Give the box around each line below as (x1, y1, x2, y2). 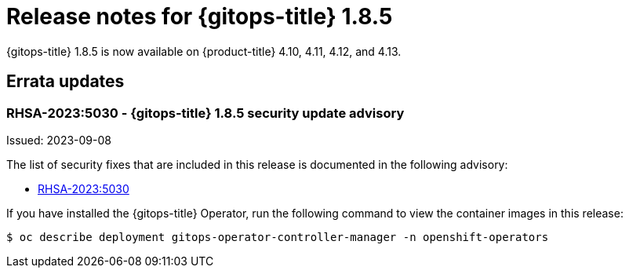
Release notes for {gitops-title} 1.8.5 (6, 3, 393, 30)
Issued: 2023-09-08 (6, 133, 111, 147)
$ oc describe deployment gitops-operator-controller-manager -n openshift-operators (6, 230, 549, 243)
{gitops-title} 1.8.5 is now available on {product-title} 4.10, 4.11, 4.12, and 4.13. (6, 44, 402, 58)
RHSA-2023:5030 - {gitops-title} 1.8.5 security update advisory (6, 104, 405, 121)
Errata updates (6, 71, 125, 92)
